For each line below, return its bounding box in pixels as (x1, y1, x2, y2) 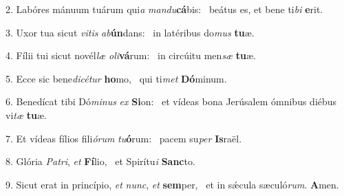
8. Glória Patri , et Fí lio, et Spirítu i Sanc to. (6, 154, 195, 168)
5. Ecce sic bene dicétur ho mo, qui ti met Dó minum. (6, 71, 227, 85)
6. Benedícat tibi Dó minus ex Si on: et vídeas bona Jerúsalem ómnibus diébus (6, 94, 337, 109)
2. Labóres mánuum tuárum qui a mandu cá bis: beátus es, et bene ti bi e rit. (6, 2, 323, 16)
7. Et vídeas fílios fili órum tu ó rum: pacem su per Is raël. (6, 131, 242, 145)
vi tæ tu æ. (6, 107, 47, 122)
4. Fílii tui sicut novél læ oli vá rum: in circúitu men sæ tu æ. (6, 48, 257, 63)
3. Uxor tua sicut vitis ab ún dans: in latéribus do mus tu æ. (6, 25, 255, 39)
